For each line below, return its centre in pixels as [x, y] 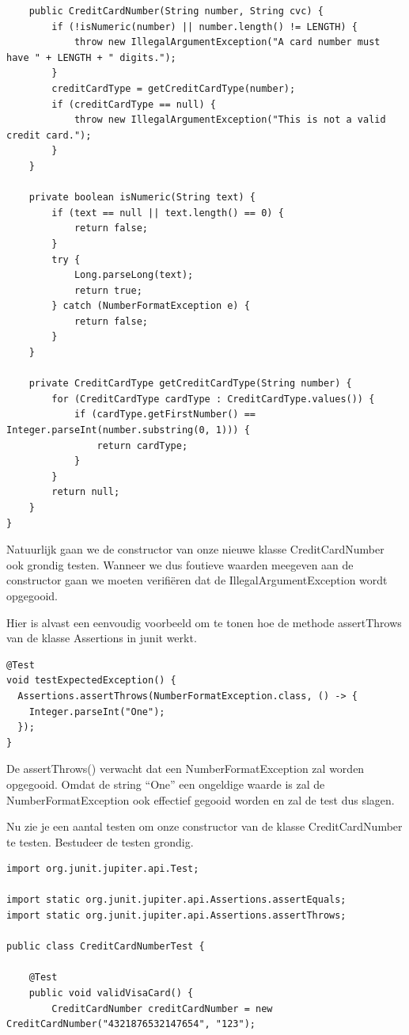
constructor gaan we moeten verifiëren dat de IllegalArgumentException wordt [197, 580]
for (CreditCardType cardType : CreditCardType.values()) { [213, 399]
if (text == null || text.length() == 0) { [168, 213]
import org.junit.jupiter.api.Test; [103, 869]
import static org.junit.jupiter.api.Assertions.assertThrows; [176, 916]
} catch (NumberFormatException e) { [151, 306]
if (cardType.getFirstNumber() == [165, 415]
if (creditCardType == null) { [134, 104]
